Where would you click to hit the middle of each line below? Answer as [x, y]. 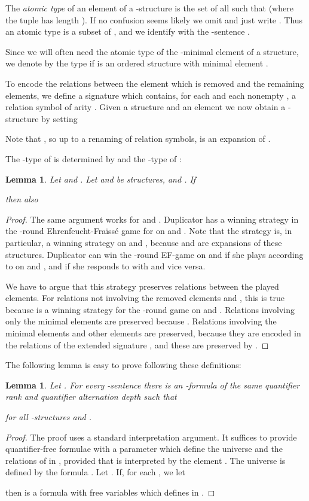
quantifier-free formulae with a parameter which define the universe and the [144, 449]
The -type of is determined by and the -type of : [94, 158]
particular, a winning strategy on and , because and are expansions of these [144, 242]
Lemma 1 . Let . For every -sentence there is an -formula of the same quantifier [153, 385]
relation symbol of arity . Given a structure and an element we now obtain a [146, 107]
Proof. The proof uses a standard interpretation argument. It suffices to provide [151, 437]
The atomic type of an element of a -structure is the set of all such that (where [149, 8]
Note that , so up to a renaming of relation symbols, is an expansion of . [138, 139]
